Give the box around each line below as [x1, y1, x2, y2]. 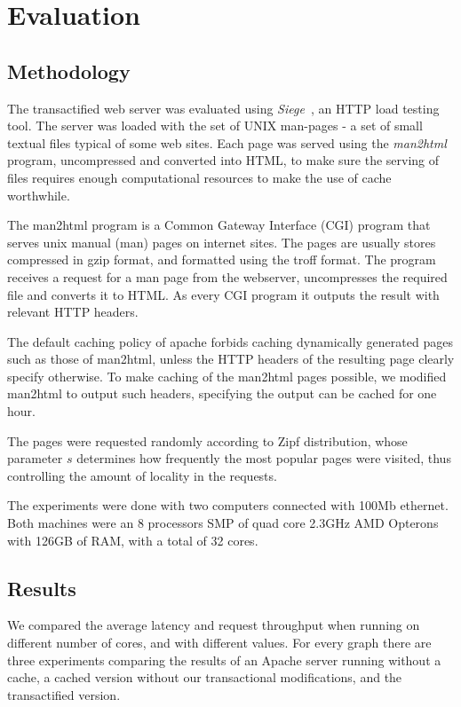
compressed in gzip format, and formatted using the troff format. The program [7, 250, 436, 269]
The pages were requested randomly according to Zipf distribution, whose [7, 431, 408, 450]
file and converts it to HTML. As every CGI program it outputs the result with [7, 285, 440, 303]
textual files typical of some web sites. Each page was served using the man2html [7, 133, 447, 152]
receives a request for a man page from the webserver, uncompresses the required [7, 267, 448, 286]
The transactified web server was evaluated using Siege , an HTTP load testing [7, 98, 440, 117]
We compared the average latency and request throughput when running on [7, 616, 420, 634]
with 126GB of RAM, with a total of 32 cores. [7, 530, 258, 549]
